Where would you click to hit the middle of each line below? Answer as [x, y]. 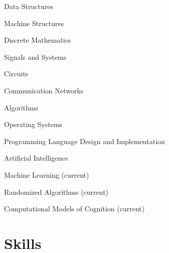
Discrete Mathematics [38, 40]
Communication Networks [44, 90]
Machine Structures [34, 23]
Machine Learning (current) [47, 174]
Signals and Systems [35, 56]
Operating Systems [33, 124]
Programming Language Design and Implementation [84, 141]
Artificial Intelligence [36, 158]
